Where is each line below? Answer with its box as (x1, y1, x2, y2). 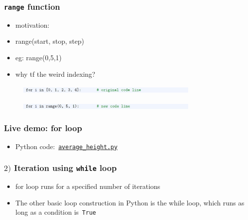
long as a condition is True (15, 207, 96, 217)
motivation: (15, 19, 50, 30)
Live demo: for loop (4, 122, 82, 134)
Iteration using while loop (14, 162, 117, 174)
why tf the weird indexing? (15, 68, 95, 79)
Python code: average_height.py (15, 141, 118, 151)
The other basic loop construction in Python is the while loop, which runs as (15, 197, 245, 207)
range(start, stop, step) (15, 36, 84, 46)
